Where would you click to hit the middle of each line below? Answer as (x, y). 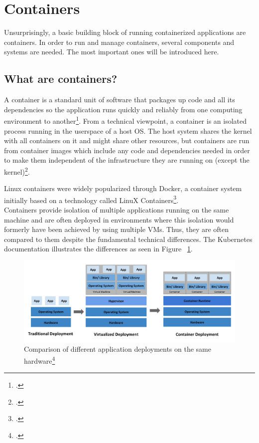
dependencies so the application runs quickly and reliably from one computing (123, 109)
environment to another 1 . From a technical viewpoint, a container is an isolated (126, 120)
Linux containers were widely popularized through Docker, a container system (123, 188)
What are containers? (61, 79)
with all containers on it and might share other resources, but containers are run (127, 140)
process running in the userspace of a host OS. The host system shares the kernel (128, 130)
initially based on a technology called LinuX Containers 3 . (91, 199)
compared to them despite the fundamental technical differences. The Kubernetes (128, 239)
